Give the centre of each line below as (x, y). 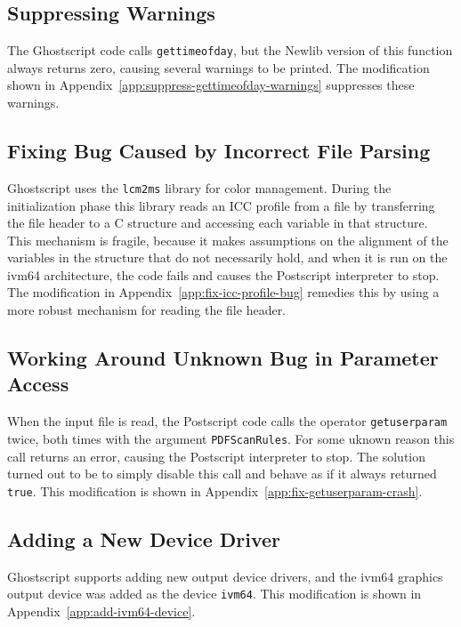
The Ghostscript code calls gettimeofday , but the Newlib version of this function (230, 50)
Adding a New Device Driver (144, 539)
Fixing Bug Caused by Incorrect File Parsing (219, 151)
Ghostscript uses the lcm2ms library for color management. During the (199, 187)
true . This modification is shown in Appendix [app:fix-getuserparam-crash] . (215, 490)
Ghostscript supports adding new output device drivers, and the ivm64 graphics (225, 576)
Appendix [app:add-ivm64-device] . (101, 611)
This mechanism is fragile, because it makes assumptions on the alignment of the (228, 240)
